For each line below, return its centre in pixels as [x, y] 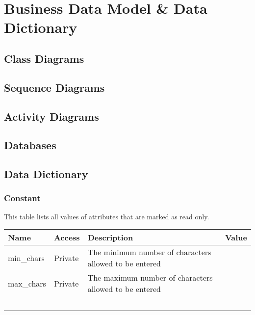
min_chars [26, 258]
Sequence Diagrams [54, 87]
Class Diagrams [44, 58]
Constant [22, 198]
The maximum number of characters [150, 278]
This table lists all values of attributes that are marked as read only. [107, 216]
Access [67, 237]
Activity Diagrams [51, 116]
